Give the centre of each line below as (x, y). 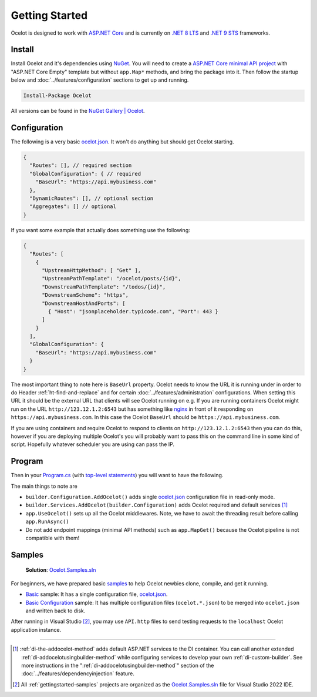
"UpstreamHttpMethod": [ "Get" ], (91, 270)
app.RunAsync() (48, 522)
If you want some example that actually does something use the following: (100, 230)
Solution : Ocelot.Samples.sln (61, 570)
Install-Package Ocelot (58, 96)
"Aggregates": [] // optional (73, 207)
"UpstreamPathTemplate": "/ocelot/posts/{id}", (112, 279)
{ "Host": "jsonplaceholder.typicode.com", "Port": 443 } (133, 311)
